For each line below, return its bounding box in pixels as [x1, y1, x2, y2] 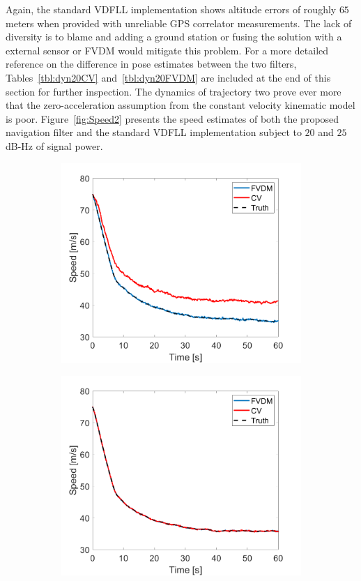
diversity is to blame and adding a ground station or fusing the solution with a [6, 29, 342, 44]
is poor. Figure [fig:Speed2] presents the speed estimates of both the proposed [6, 111, 339, 126]
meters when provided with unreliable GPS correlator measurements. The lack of [6, 15, 352, 30]
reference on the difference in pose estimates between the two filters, [6, 56, 297, 71]
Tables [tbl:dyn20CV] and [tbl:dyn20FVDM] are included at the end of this [6, 70, 331, 84]
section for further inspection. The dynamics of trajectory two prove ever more [6, 84, 341, 98]
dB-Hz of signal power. [6, 138, 103, 153]
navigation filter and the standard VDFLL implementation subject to [6, 125, 302, 139]
